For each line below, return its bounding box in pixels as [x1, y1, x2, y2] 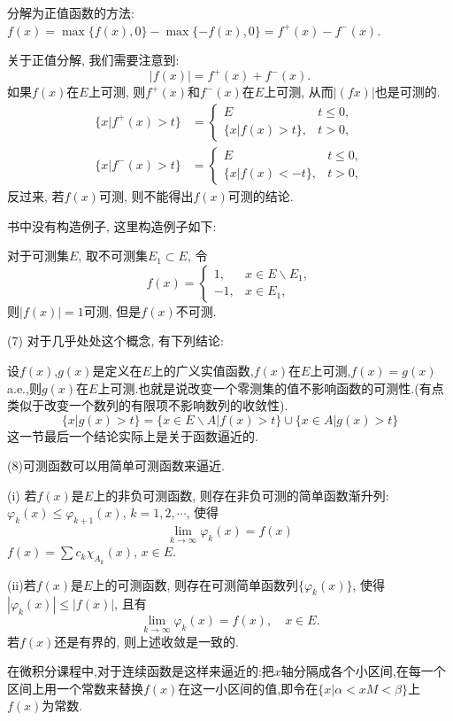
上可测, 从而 [264, 82, 334, 101]
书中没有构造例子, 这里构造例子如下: [7, 216, 217, 235]
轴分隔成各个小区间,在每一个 [280, 662, 446, 680]
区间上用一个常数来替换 [7, 678, 143, 697]
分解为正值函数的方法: [7, 4, 134, 21]
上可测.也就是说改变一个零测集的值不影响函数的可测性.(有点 [97, 378, 444, 397]
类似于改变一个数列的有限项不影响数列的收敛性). [7, 396, 288, 415]
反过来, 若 [7, 186, 65, 205]
